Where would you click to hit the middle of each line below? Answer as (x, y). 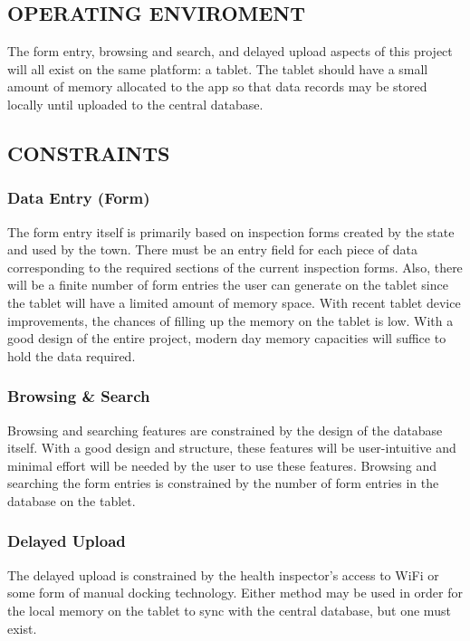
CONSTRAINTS (89, 153)
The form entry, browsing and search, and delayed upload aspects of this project (230, 51)
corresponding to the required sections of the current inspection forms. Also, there (235, 267)
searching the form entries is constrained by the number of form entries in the (223, 483)
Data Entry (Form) (79, 198)
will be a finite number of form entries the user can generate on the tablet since (228, 285)
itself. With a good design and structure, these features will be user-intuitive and (232, 448)
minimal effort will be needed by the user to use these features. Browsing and (222, 465)
